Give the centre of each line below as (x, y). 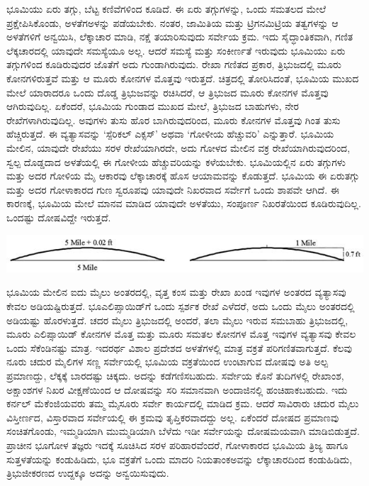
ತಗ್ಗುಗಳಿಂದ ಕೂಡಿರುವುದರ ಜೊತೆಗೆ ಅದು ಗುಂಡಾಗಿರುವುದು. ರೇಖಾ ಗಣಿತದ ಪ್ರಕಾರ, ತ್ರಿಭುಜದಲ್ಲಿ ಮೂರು (174, 64)
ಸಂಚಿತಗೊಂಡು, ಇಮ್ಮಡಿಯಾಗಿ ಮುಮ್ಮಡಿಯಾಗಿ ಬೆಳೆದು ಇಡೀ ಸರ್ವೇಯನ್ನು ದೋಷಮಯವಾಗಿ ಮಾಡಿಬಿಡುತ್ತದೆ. (183, 431)
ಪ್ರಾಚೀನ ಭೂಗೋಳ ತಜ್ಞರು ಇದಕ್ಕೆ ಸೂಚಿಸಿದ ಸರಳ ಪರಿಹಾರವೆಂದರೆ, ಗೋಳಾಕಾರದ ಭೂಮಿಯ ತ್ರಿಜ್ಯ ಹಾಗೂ (177, 444)
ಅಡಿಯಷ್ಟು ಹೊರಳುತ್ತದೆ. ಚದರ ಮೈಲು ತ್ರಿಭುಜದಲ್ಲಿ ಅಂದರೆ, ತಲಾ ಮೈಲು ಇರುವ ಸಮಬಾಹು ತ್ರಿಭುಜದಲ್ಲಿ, (177, 320)
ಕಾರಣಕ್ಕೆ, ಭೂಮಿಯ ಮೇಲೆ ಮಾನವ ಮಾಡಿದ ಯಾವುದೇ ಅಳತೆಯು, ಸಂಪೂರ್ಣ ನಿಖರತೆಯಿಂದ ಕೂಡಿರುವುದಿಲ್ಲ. (184, 203)
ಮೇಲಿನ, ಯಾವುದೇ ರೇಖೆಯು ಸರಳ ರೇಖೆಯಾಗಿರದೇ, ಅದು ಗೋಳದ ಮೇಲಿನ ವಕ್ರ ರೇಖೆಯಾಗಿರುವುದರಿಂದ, (178, 147)
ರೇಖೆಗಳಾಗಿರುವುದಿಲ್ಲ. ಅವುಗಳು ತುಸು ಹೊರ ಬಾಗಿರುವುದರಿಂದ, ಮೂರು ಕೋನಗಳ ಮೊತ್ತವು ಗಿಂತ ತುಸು (174, 120)
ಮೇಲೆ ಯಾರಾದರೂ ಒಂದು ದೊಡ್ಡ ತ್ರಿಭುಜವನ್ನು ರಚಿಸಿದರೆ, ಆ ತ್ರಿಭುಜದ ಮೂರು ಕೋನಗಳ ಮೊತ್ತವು (168, 92)
